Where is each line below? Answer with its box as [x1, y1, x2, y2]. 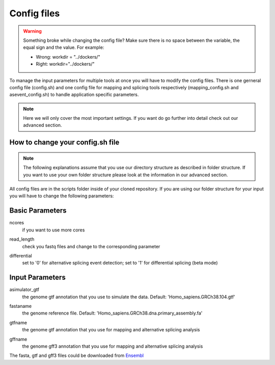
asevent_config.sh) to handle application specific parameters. [9, 92, 139, 98]
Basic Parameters [9, 206, 67, 215]
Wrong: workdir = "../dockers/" [36, 54, 100, 60]
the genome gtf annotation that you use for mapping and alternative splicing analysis [22, 327, 201, 333]
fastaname [9, 303, 32, 309]
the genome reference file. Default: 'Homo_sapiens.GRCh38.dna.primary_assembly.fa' [22, 310, 203, 316]
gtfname [9, 319, 28, 326]
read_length [9, 236, 35, 242]
